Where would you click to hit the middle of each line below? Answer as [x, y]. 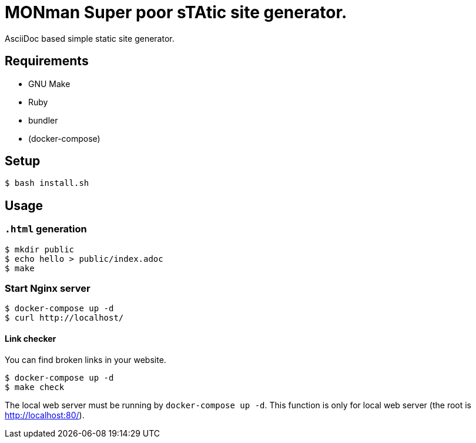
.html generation [46, 229]
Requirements [47, 61]
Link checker [31, 339]
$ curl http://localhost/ [64, 318]
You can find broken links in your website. [86, 359]
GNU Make [49, 84]
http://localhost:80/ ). [45, 415]
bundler [43, 120]
